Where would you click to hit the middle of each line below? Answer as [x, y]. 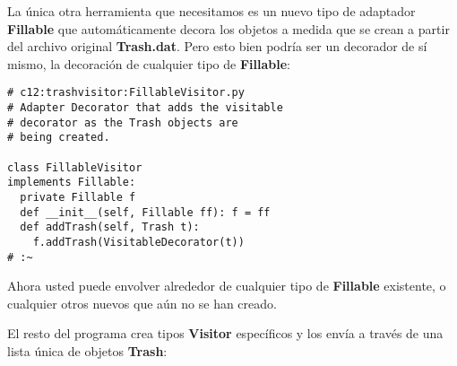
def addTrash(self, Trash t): [110, 227]
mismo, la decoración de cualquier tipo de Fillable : [149, 63]
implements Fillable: [72, 183]
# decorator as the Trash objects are [123, 122]
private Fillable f [78, 197]
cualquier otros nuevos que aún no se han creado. [142, 303]
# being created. [59, 138]
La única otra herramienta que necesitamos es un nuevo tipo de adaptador [211, 11]
